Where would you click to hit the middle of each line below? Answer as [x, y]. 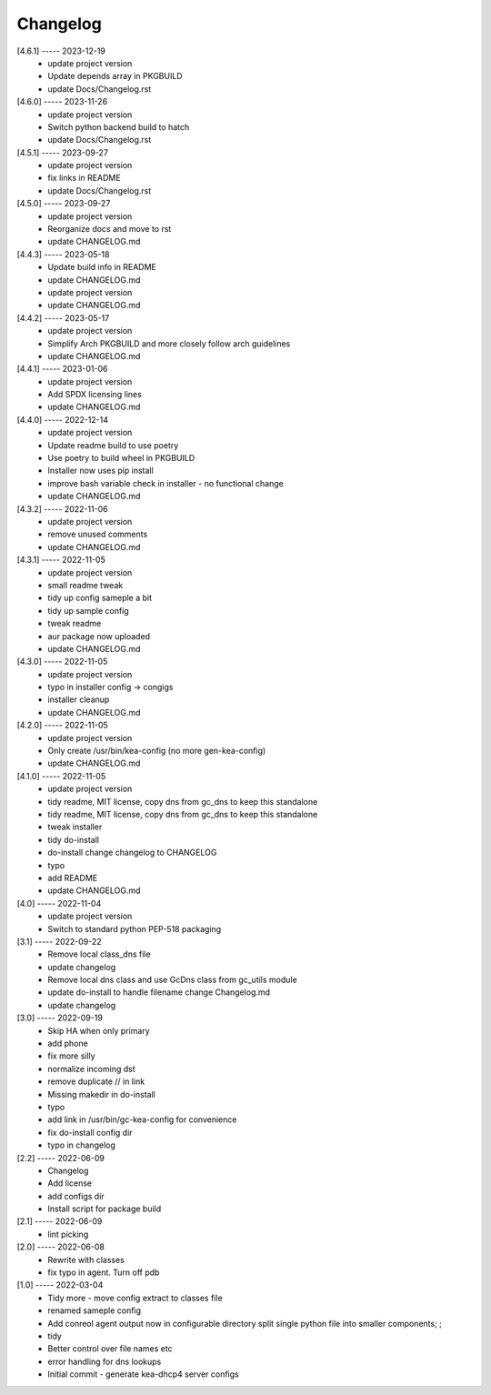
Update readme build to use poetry [113, 445]
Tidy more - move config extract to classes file [135, 1298]
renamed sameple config [94, 1310]
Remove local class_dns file [99, 954]
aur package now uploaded [99, 636]
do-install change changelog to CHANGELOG [132, 853]
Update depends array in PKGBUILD [115, 76]
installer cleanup [79, 699]
